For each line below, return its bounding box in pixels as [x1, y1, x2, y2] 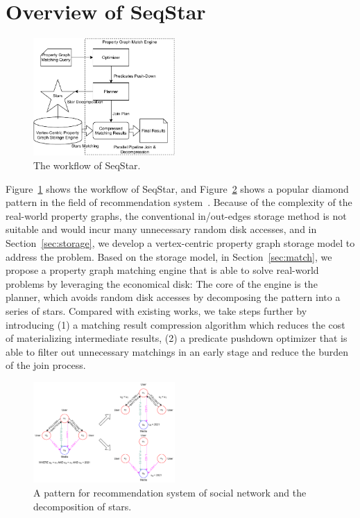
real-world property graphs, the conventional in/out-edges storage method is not [6, 208, 347, 223]
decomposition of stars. [33, 499, 132, 513]
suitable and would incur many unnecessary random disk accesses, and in [6, 222, 317, 236]
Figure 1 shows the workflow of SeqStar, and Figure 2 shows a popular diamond [6, 181, 349, 196]
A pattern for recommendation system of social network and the [33, 485, 307, 499]
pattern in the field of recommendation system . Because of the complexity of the [6, 195, 352, 209]
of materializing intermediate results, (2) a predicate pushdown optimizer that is [6, 331, 348, 345]
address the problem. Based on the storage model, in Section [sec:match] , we [6, 249, 332, 264]
